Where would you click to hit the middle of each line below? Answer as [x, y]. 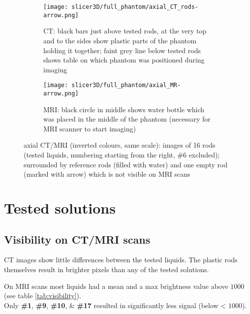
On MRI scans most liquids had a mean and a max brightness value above [116, 286]
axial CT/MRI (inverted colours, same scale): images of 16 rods [120, 145]
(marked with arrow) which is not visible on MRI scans [107, 174]
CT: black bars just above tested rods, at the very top [125, 31]
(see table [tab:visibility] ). [43, 296]
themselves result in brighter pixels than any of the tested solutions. [107, 269]
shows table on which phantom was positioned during [124, 60]
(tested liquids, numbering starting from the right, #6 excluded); [122, 154]
